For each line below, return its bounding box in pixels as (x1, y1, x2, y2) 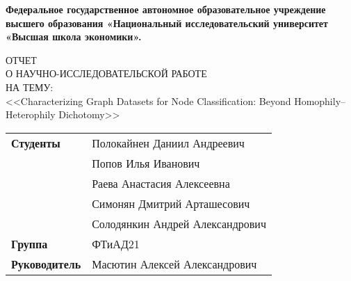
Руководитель (11, 255, 81, 272)
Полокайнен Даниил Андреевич (92, 134, 245, 151)
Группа (11, 235, 48, 252)
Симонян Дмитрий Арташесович (92, 195, 250, 211)
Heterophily (6, 107, 56, 122)
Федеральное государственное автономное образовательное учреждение (6, 2, 326, 16)
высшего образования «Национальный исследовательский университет (6, 15, 328, 30)
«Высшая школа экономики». (6, 29, 142, 44)
